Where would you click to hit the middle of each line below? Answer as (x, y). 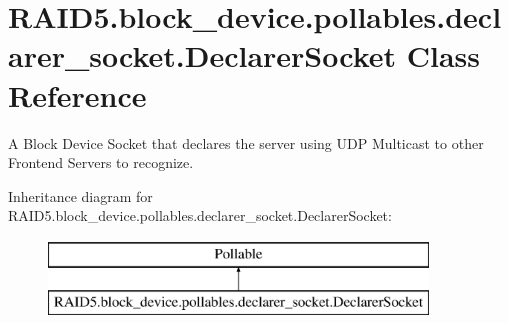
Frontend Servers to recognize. (101, 162)
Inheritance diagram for (80, 195)
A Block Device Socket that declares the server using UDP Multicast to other (246, 142)
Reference (77, 94)
